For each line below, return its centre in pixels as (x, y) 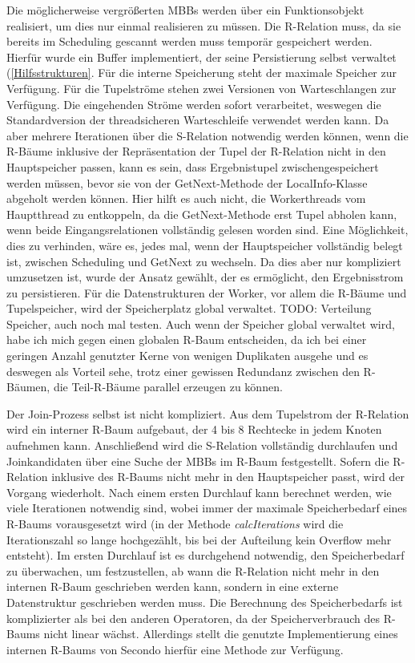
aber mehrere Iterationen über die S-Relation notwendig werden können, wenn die (207, 135)
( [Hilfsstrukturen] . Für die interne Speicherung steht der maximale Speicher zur (202, 73)
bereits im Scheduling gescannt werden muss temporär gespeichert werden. (189, 41)
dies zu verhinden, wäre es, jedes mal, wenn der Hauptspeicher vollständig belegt (205, 245)
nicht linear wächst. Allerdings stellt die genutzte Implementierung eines (221, 634)
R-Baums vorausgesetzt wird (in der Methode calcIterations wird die (175, 524)
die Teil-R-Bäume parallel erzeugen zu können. (168, 387)
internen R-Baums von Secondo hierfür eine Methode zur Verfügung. (175, 649)
